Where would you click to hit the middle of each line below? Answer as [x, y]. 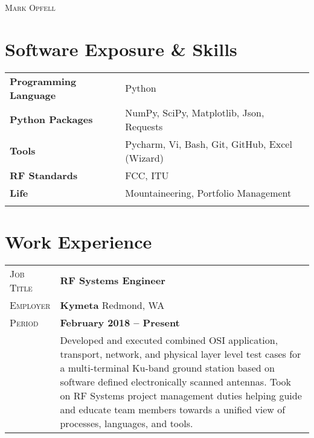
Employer [30, 305]
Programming [43, 81]
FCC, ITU [147, 175]
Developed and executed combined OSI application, [169, 340]
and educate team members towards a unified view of [173, 409]
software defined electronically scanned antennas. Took [176, 381]
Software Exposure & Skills [121, 49]
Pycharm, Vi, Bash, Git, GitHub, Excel [209, 144]
